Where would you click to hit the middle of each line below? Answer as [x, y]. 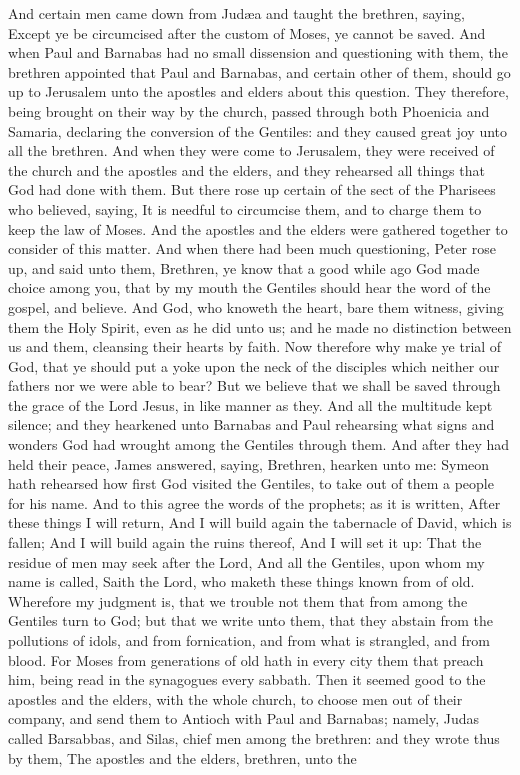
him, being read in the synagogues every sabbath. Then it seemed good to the [247, 679]
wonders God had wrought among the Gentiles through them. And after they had [259, 444]
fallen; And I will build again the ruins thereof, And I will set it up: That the [245, 542]
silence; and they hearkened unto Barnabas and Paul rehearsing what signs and [251, 424]
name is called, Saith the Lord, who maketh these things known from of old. [241, 581]
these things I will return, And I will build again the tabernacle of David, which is [260, 522]
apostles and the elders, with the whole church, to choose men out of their [235, 698]
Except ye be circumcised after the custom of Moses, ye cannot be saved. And [247, 32]
